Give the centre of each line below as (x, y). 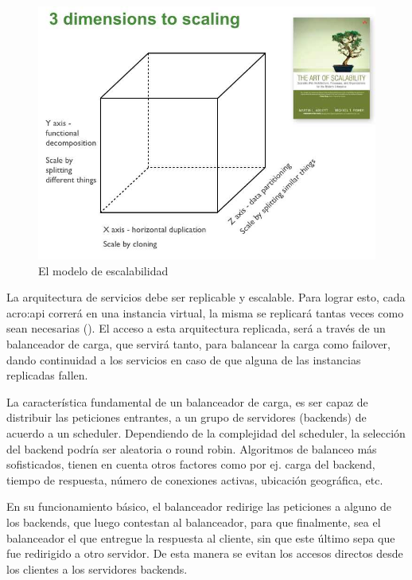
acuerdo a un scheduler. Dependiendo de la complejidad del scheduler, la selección (206, 432)
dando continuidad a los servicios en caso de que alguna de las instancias (184, 359)
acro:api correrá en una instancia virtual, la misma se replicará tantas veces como (205, 312)
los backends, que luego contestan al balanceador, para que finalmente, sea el (194, 522)
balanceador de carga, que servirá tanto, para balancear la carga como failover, (198, 343)
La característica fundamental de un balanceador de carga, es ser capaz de (187, 401)
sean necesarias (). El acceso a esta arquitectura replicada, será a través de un (196, 328)
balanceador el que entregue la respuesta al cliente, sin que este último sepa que (201, 537)
